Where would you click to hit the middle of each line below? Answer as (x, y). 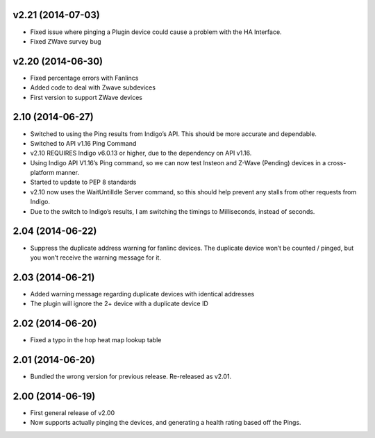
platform (42, 173)
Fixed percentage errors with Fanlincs (84, 78)
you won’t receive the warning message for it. (95, 258)
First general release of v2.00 (72, 412)
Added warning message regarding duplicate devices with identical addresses (142, 294)
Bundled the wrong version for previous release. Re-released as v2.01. (131, 377)
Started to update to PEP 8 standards (83, 182)
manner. (68, 173)
